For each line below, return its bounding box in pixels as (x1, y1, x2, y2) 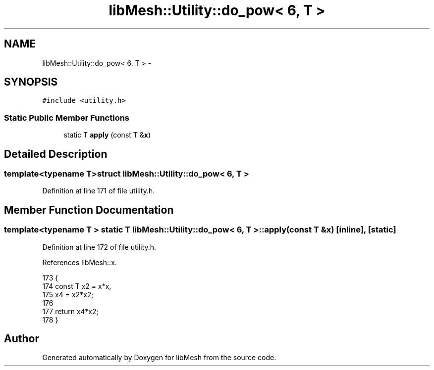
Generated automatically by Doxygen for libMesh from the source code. (42, 353, 276, 362)
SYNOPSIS (4, 76, 58, 89)
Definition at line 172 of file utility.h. (42, 242, 157, 251)
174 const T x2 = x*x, (42, 281, 111, 290)
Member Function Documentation (4, 203, 174, 216)
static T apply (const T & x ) (63, 131, 151, 139)
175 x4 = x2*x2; (42, 290, 94, 299)
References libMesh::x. (42, 258, 117, 267)
